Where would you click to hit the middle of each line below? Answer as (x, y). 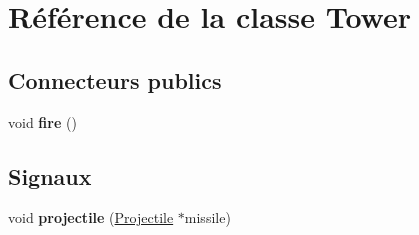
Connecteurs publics (115, 79)
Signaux (50, 175)
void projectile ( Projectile (91, 217)
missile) (207, 217)
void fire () (42, 121)
